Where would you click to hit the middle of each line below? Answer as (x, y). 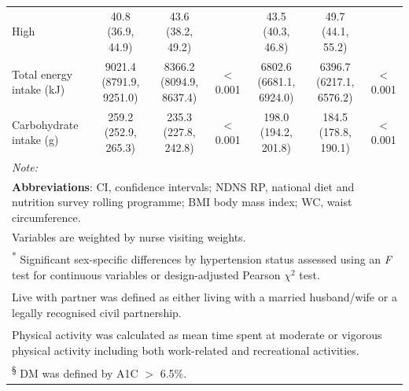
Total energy (42, 74)
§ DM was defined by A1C (75, 371)
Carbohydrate (45, 124)
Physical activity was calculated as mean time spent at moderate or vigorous (197, 335)
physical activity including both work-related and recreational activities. (186, 350)
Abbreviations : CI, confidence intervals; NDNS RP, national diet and (183, 186)
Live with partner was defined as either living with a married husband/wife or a (204, 297)
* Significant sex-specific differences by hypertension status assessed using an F (202, 258)
